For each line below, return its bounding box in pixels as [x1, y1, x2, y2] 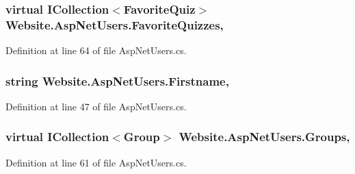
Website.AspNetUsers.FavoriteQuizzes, [5, 16, 224, 33]
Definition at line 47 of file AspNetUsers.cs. [5, 99, 187, 113]
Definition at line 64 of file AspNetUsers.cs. [5, 43, 187, 58]
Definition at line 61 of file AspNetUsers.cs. [5, 155, 187, 169]
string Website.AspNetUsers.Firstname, [5, 72, 229, 89]
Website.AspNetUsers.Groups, [179, 128, 350, 145]
